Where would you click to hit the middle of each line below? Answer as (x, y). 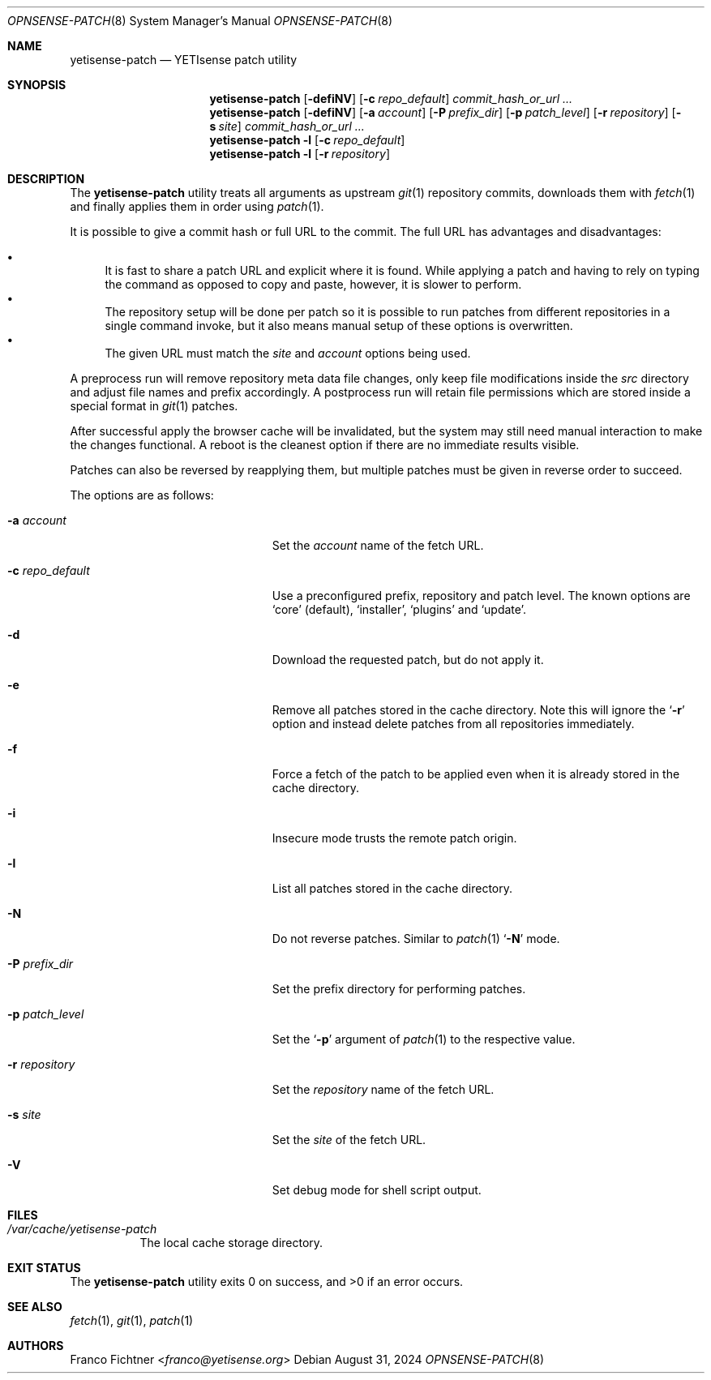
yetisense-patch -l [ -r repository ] (300, 154)
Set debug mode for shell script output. (377, 1190)
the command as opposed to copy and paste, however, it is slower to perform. (313, 284)
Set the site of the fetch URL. (349, 1140)
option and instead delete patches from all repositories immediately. (453, 724)
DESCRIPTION (46, 179)
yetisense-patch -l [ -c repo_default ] (307, 140)
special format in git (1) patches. (154, 406)
